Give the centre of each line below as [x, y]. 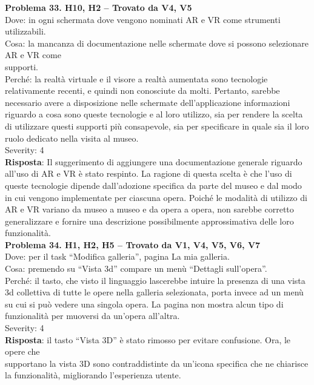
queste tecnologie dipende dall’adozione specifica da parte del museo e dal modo [153, 185]
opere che [22, 351]
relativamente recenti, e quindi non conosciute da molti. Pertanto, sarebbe [142, 90]
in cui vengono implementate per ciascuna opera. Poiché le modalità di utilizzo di [156, 197]
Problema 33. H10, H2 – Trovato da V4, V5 [99, 7]
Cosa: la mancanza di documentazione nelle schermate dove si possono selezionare [157, 43]
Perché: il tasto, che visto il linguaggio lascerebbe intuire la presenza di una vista [155, 280]
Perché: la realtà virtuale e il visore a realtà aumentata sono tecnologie [136, 78]
